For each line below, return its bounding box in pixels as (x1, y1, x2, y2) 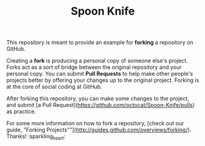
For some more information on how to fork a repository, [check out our (6, 120, 185, 127)
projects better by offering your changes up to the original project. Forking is (6, 76, 199, 84)
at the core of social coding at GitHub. (6, 83, 102, 90)
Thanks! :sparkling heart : (6, 133, 66, 141)
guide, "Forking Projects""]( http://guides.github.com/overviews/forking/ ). (6, 126, 192, 134)
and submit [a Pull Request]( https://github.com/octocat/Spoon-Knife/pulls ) (6, 101, 195, 109)
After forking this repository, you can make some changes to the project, (6, 95, 190, 102)
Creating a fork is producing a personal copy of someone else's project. (6, 57, 188, 65)
